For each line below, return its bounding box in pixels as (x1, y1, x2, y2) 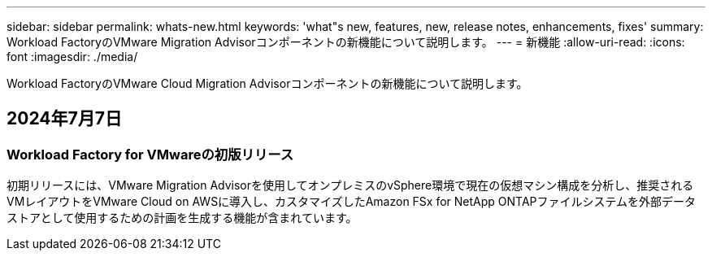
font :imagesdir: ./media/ (7, 50, 138, 63)
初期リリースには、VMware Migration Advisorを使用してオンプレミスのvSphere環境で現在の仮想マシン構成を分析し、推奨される (7, 178, 694, 193)
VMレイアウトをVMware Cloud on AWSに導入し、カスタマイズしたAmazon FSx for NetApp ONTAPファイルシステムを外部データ (7, 194, 697, 209)
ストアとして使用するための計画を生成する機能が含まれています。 (7, 211, 358, 225)
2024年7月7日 (7, 108, 122, 129)
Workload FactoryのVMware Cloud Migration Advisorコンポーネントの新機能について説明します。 (7, 76, 528, 90)
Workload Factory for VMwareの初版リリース (7, 146, 294, 163)
